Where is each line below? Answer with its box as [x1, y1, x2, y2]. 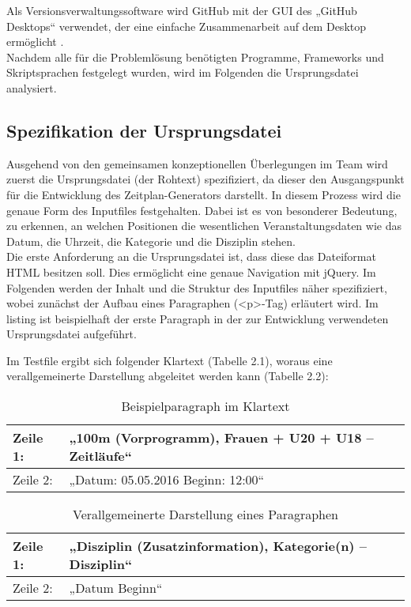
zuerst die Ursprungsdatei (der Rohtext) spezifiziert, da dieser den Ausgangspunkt [6, 171, 405, 187]
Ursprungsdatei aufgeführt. [6, 326, 137, 342]
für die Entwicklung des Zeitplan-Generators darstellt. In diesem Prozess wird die [6, 186, 401, 202]
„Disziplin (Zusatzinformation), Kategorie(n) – [69, 537, 367, 556]
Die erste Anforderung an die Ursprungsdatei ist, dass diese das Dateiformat [6, 248, 376, 265]
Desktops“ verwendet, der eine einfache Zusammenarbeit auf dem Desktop [6, 17, 366, 34]
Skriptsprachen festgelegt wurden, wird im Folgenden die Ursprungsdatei [6, 64, 359, 81]
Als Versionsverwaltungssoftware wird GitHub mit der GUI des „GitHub [6, 2, 357, 18]
